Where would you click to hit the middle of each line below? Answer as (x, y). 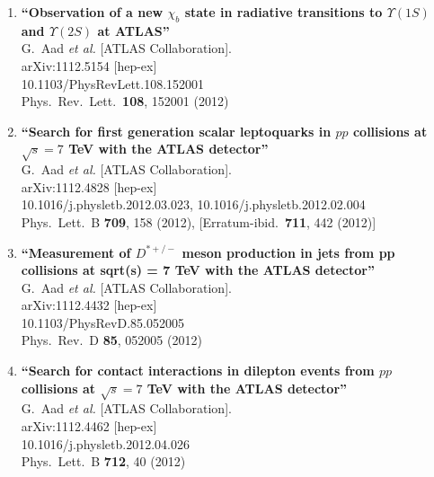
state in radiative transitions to (283, 12)
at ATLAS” (133, 30)
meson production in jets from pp (288, 252)
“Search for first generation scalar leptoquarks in (176, 131)
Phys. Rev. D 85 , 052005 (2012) (111, 340)
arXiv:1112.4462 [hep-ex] (89, 426)
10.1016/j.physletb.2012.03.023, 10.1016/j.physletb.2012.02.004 (193, 204)
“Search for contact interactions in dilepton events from (198, 371)
